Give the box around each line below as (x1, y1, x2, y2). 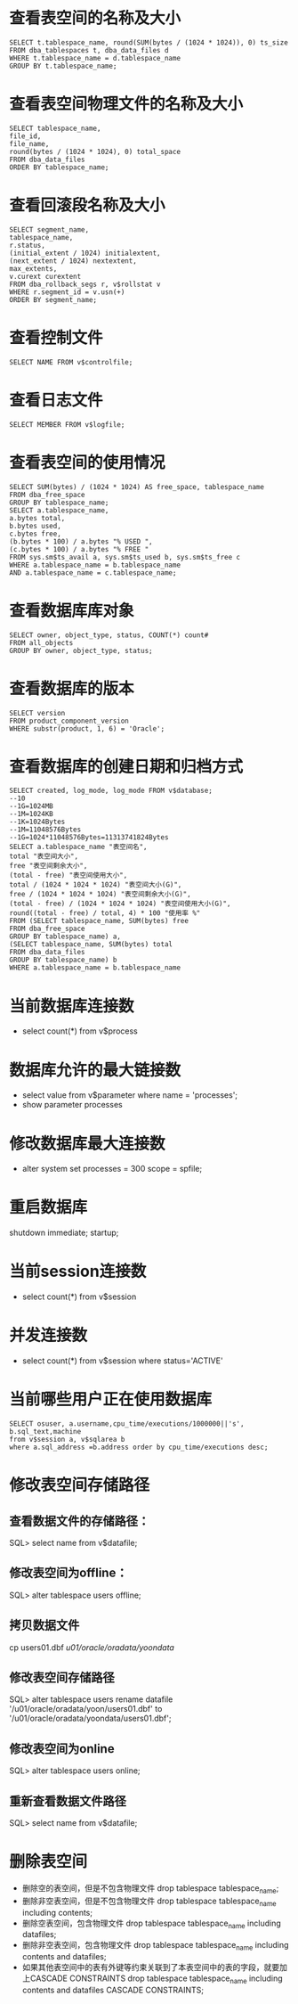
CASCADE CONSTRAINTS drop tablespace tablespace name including (29, 1973, 283, 1985)
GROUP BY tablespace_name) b (9, 955, 117, 965)
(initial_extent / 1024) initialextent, (9, 249, 162, 258)
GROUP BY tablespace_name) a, (9, 932, 122, 941)
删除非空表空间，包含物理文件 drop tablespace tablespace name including (21, 1940, 289, 1952)
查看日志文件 (9, 389, 104, 410)
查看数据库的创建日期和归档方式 (9, 757, 244, 776)
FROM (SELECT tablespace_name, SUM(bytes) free (9, 917, 189, 926)
